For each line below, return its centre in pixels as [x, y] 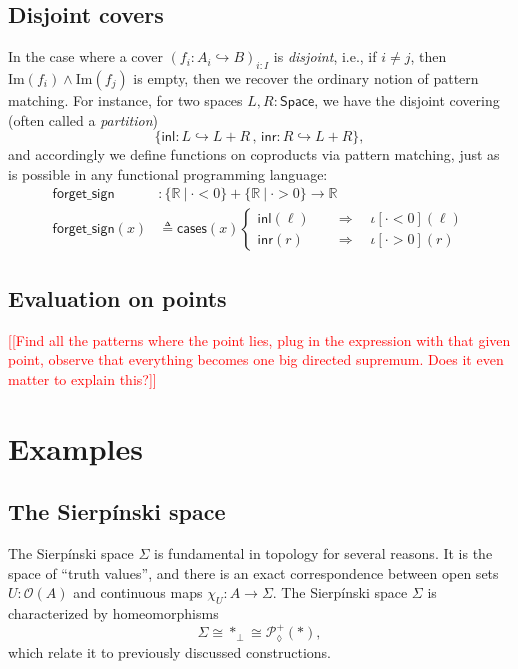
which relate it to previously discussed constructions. [169, 651]
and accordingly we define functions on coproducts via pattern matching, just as [254, 154]
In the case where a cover [85, 56]
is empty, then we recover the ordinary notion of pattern [306, 78]
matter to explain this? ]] [82, 378]
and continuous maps [138, 592]
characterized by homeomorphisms [113, 612]
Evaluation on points [117, 297]
